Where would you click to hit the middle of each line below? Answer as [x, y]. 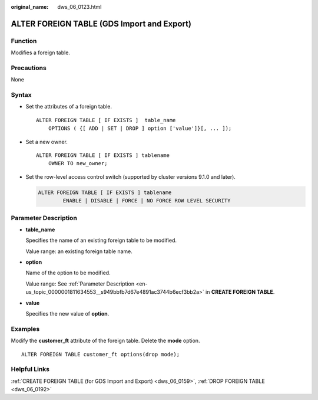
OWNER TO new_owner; [78, 163]
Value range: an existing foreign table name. [79, 251]
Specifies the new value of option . [67, 314]
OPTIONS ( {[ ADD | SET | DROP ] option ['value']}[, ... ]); [140, 129]
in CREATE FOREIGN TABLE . [240, 292]
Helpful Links [30, 369]
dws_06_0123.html [79, 7]
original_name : [30, 7]
